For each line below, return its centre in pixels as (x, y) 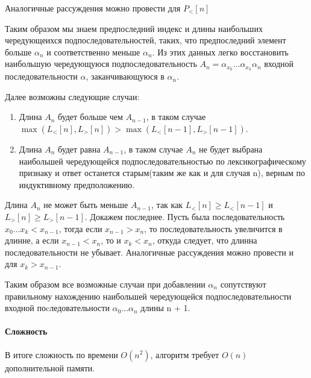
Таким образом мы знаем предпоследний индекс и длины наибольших (134, 28)
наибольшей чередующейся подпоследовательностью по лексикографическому (162, 161)
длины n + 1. (165, 308)
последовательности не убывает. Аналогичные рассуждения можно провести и (149, 252)
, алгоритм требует (185, 354)
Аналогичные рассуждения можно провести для (93, 8)
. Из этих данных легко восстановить (220, 52)
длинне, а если (32, 240)
